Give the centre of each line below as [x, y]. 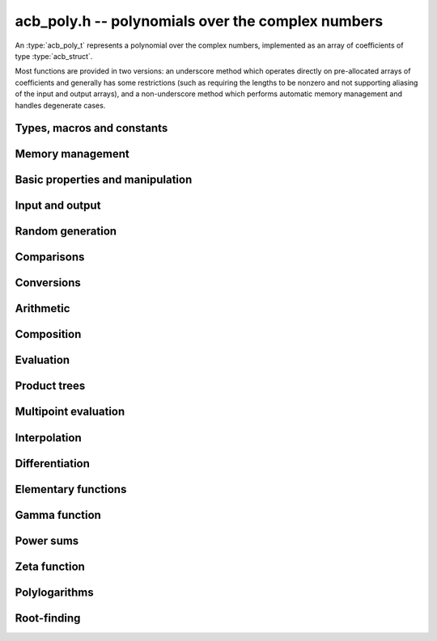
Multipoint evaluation [70, 412]
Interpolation [49, 438]
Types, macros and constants [91, 128]
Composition [48, 334]
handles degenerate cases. [60, 105]
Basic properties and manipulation [104, 180]
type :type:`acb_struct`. [54, 56]
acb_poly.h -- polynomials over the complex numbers [199, 21]
